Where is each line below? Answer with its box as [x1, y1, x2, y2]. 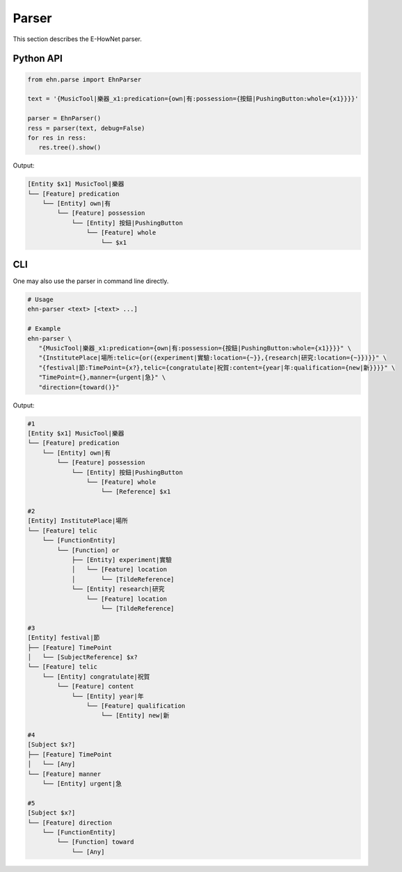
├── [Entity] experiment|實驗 [71, 556, 172, 564]
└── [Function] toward [56, 838, 135, 846]
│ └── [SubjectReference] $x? [27, 653, 138, 661]
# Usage [27, 296, 54, 304]
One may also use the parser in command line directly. [13, 277, 169, 285]
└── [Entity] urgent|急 [42, 780, 122, 788]
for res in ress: [27, 134, 87, 142]
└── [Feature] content [56, 682, 135, 691]
